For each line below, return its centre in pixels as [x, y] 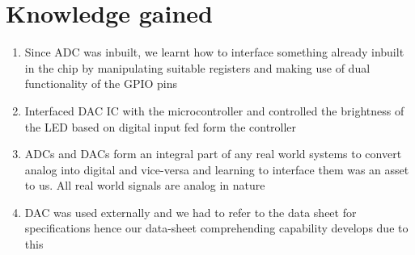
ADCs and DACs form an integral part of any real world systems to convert [213, 154]
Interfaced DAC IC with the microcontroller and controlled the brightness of [214, 110]
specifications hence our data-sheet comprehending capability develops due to [216, 228]
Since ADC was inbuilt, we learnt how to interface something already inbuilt [214, 52]
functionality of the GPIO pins [101, 84]
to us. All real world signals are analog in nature [145, 185]
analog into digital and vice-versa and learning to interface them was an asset [217, 169]
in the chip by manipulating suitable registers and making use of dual [197, 67]
